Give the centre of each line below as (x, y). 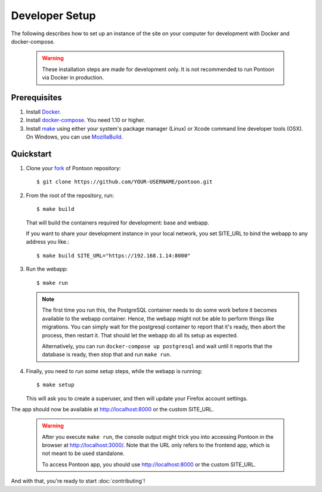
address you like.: (48, 242)
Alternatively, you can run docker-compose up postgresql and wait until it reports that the (157, 346)
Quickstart (31, 154)
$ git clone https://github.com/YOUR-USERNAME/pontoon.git (125, 182)
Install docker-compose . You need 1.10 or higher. (86, 120)
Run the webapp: (47, 269)
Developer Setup (53, 16)
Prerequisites (36, 98)
